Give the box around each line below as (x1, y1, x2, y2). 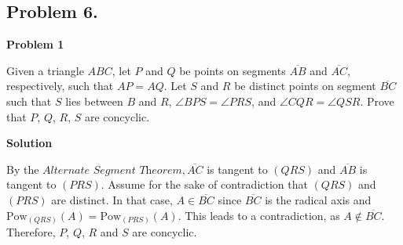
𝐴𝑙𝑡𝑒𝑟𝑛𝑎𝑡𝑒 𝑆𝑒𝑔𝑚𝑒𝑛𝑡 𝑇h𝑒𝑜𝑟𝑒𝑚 (42, 164, 182, 176)
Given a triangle (6, 62, 84, 78)
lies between (65, 92, 123, 109)
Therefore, (6, 224, 56, 240)
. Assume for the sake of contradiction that (101, 176, 308, 193)
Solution (6, 135, 53, 151)
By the (6, 160, 39, 177)
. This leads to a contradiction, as (178, 207, 340, 223)
